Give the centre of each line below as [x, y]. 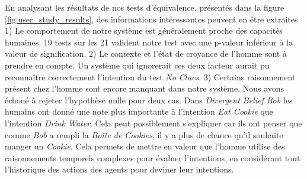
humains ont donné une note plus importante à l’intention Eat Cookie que [139, 111]
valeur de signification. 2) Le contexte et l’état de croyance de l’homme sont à [146, 53]
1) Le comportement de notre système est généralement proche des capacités [144, 30]
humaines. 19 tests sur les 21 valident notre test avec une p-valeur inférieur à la [149, 42]
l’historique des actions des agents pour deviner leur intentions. [119, 169]
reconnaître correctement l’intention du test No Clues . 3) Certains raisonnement [150, 77]
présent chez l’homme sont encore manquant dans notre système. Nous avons [145, 88]
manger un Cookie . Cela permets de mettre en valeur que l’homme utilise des [145, 146]
